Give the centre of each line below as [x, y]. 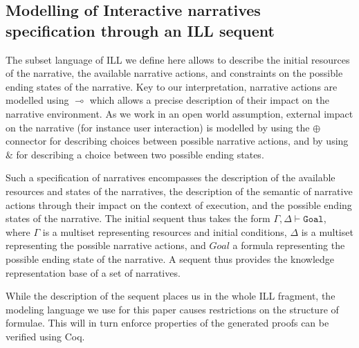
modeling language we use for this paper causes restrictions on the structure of [172, 309]
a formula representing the [289, 245]
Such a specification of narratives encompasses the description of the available [171, 177]
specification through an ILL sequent [140, 30]
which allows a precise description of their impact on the [209, 100]
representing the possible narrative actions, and [106, 245]
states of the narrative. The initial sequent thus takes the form [138, 218]
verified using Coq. [45, 336]
